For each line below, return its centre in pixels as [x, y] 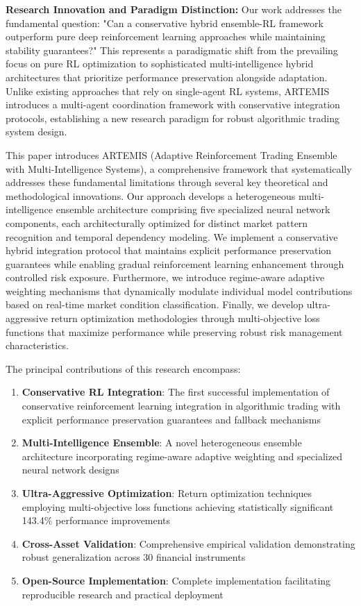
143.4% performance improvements [96, 520]
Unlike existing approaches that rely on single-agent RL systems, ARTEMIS [168, 91]
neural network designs [70, 470]
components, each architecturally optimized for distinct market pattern [157, 222]
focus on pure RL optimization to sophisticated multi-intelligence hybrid [160, 64]
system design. [36, 132]
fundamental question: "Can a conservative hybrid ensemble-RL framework [165, 23]
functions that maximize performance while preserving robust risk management [174, 331]
